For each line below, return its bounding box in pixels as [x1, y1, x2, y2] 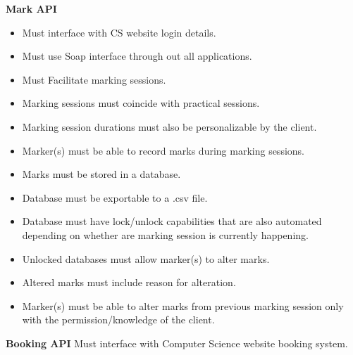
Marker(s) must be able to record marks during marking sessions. [22, 143, 304, 157]
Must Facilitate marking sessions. [22, 72, 166, 86]
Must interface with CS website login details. [22, 25, 216, 39]
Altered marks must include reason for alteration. [22, 275, 236, 290]
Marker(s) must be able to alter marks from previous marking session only [22, 298, 344, 313]
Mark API [6, 1, 57, 15]
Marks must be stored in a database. [22, 167, 181, 181]
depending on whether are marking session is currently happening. [22, 227, 309, 242]
